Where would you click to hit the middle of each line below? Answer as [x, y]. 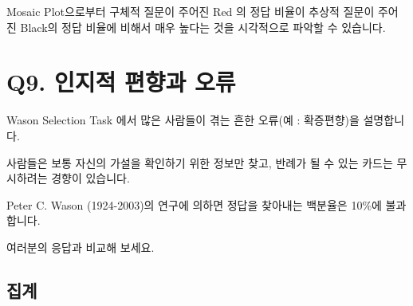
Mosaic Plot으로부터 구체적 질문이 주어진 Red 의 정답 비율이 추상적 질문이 [191, 11]
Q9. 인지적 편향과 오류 [121, 82]
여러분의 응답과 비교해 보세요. [81, 247]
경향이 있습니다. [90, 178]
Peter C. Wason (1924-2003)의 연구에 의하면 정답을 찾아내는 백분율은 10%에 [194, 204]
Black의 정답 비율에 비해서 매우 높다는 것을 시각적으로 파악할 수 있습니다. [203, 27]
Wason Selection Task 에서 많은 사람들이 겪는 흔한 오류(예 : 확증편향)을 [183, 120]
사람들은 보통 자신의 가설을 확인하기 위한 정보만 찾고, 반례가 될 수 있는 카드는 [200, 162]
